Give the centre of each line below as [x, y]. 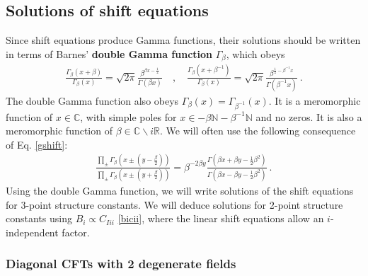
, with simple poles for [128, 116]
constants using [39, 218]
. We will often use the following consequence [258, 131]
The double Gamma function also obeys [92, 100]
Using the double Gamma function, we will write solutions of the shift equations [180, 191]
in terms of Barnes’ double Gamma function [109, 53]
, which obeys [255, 53]
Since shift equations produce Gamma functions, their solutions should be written [183, 40]
